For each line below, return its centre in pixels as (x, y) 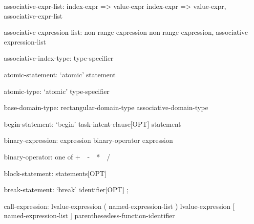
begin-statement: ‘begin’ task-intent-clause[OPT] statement (93, 123)
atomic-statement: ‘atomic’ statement (60, 74)
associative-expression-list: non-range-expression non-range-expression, (109, 32)
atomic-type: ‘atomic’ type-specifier (57, 91)
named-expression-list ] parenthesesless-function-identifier (89, 215)
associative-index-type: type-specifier (59, 58)
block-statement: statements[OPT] (55, 173)
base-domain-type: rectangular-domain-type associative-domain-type (106, 107)
